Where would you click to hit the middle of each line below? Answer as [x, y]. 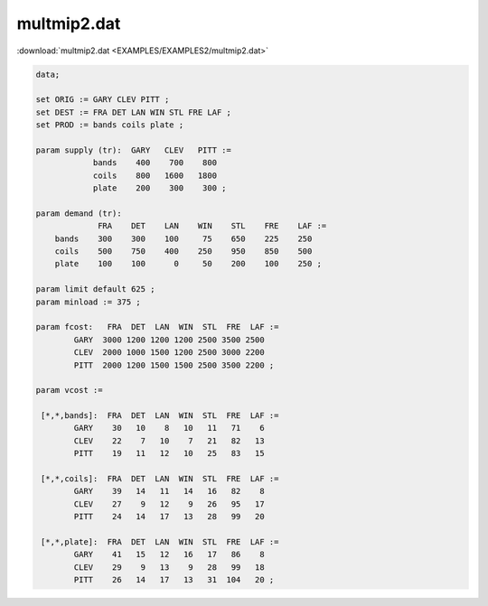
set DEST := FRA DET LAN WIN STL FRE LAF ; [134, 112]
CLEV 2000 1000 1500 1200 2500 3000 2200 [169, 353]
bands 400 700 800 [155, 163]
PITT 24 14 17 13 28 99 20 [169, 517]
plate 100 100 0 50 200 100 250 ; [188, 264]
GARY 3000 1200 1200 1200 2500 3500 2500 [169, 340]
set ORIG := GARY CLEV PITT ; [103, 100]
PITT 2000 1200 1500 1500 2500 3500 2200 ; [174, 365]
